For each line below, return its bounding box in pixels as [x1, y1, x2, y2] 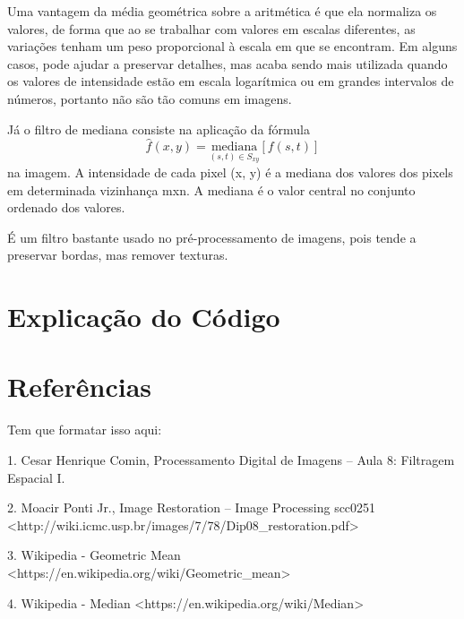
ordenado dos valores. [7, 198, 125, 217]
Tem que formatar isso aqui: [7, 420, 162, 439]
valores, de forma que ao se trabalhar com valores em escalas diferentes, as [7, 19, 416, 38]
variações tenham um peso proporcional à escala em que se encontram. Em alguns [7, 37, 458, 56]
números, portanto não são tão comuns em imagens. [7, 89, 292, 107]
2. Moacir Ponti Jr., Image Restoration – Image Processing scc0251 [7, 498, 376, 517]
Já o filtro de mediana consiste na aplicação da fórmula [7, 119, 310, 138]
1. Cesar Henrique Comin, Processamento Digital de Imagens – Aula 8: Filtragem [7, 451, 455, 469]
